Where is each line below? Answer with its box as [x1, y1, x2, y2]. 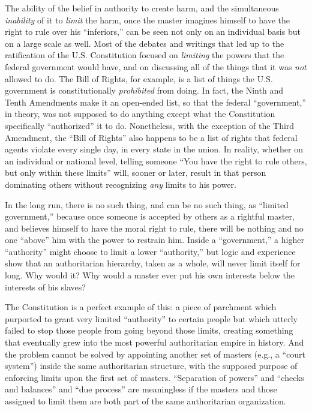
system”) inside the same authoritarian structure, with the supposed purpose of [5, 359, 298, 372]
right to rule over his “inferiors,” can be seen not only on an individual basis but [5, 25, 301, 38]
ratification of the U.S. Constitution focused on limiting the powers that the [5, 49, 284, 61]
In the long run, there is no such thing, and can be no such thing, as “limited [5, 198, 289, 211]
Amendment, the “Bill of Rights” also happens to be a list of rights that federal [5, 131, 298, 143]
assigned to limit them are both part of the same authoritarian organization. [5, 395, 286, 407]
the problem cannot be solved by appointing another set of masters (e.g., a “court [5, 347, 305, 360]
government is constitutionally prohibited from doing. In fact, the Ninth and [5, 84, 283, 97]
